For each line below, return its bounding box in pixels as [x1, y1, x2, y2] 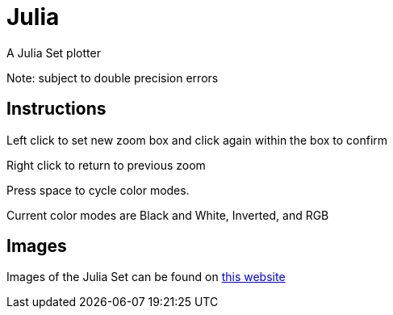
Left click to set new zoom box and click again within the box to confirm [6, 132, 388, 147]
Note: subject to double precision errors [6, 70, 219, 85]
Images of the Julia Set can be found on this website [6, 270, 286, 284]
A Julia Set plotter [6, 45, 101, 60]
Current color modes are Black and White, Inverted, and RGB [6, 208, 329, 222]
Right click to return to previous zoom [6, 157, 206, 172]
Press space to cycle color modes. [6, 183, 190, 197]
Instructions [6, 99, 107, 120]
